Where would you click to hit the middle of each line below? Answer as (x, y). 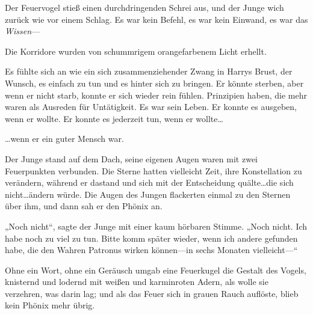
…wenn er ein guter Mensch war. (64, 139)
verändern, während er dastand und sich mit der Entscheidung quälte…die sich (149, 182)
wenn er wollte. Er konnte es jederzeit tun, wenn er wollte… (114, 118)
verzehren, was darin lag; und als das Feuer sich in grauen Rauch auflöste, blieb (152, 293)
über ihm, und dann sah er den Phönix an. (84, 206)
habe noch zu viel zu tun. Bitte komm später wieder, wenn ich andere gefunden (151, 238)
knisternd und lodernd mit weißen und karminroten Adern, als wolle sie (137, 282)
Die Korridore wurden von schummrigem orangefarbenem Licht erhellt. (136, 51)
